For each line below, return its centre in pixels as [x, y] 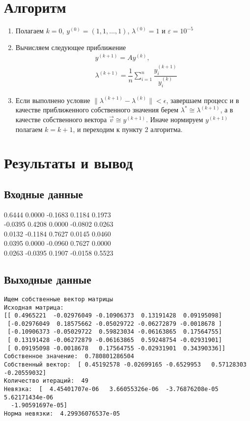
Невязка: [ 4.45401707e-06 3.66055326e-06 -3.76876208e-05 [111, 389]
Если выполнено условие [53, 100]
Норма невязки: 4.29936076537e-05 [62, 414]
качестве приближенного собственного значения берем [97, 110]
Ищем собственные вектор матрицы [58, 299]
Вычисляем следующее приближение [71, 47]
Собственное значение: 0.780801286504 [69, 356]
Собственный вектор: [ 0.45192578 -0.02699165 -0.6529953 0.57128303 [125, 365]
